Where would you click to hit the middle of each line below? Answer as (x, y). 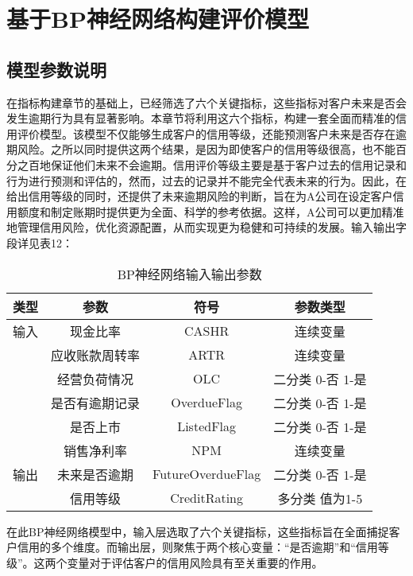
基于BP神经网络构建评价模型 (158, 19)
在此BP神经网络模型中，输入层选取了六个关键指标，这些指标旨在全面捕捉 (198, 531)
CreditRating (207, 498)
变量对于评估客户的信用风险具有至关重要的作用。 (195, 562)
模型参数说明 (56, 69)
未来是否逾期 (96, 474)
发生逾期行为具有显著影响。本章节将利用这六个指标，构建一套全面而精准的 (201, 118)
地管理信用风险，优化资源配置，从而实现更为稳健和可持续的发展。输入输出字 (206, 227)
